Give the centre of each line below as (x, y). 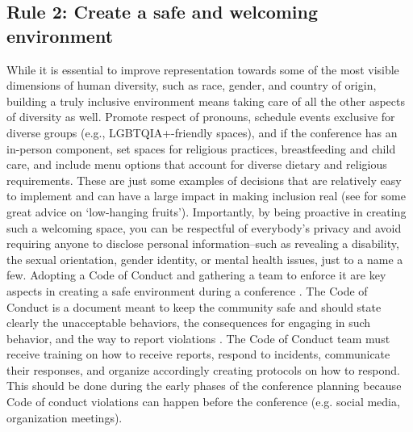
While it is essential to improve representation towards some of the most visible (203, 69)
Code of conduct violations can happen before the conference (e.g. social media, (203, 402)
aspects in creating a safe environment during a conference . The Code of (187, 290)
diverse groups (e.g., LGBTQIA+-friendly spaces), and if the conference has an (202, 132)
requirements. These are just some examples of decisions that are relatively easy (204, 180)
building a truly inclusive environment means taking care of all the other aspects (206, 101)
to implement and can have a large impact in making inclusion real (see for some (206, 196)
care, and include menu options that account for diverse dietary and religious (197, 164)
